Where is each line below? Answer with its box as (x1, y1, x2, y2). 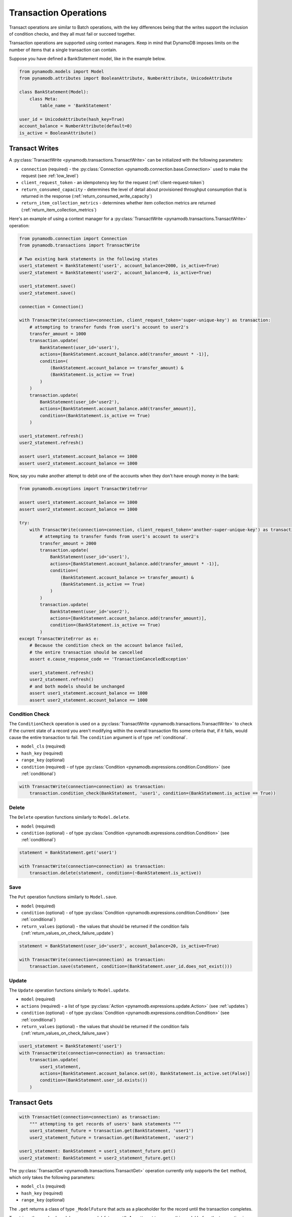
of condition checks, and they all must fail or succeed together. (9, 31, 136, 37)
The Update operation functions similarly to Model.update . (9, 987, 130, 993)
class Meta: (29, 96, 58, 102)
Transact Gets (9, 1098, 53, 1107)
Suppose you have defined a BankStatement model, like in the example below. (9, 56, 166, 62)
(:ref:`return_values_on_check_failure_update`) (21, 930, 114, 936)
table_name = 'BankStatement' (39, 103, 112, 109)
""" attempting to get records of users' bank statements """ (29, 1121, 181, 1126)
